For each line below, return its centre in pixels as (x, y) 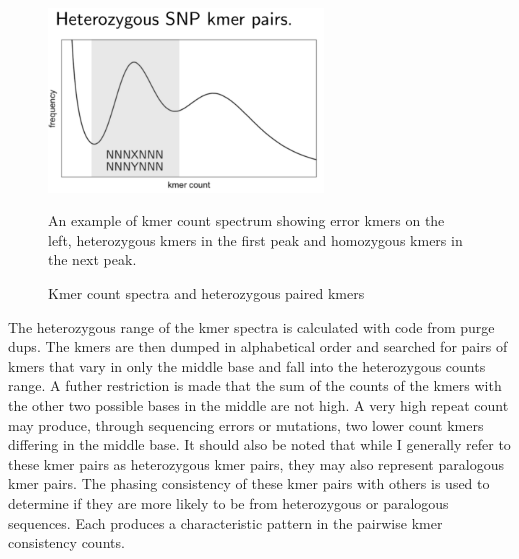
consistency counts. (66, 542)
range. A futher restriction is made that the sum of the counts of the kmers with (255, 385)
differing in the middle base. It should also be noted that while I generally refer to (259, 444)
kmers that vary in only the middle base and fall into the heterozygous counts (247, 365)
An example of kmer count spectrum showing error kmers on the (246, 220)
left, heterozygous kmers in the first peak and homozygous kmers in (255, 239)
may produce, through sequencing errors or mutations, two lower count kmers (246, 424)
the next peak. (92, 259)
